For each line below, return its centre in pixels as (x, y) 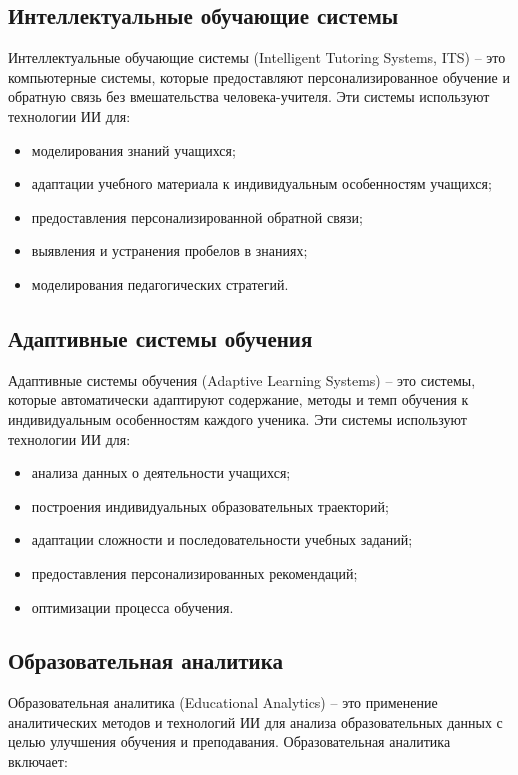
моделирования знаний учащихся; (133, 149)
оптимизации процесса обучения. (132, 606)
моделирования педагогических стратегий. (160, 283)
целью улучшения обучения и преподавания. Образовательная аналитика (229, 741)
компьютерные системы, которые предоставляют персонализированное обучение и (259, 76)
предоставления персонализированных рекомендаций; (194, 572)
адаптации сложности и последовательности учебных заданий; (222, 539)
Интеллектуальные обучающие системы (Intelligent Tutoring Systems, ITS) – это (257, 57)
